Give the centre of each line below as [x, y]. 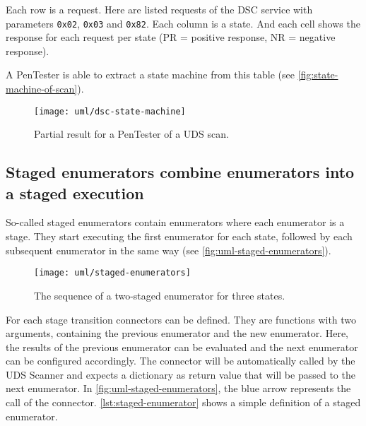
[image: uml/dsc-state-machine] [110, 111]
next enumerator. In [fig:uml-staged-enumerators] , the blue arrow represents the [178, 388]
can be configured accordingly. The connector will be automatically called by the [181, 361]
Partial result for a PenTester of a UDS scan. [131, 134]
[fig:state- [318, 75]
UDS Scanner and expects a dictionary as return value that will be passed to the [181, 374]
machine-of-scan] [42, 89]
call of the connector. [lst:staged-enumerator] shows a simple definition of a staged [183, 402]
